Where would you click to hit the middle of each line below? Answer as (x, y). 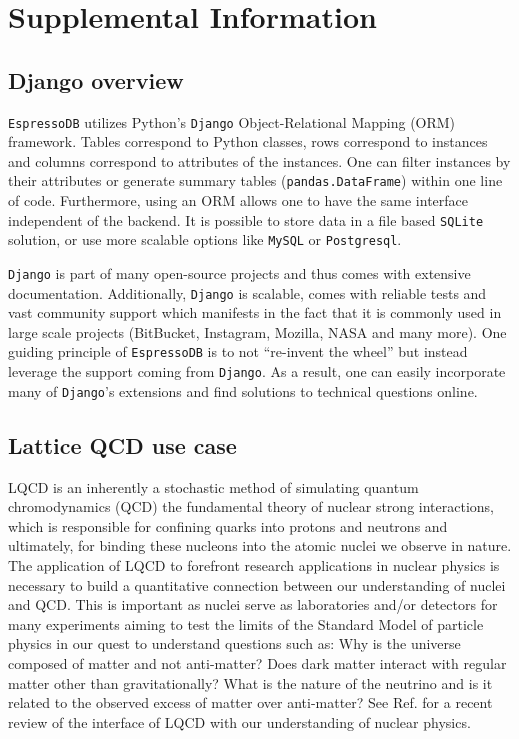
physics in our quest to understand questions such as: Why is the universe (234, 643)
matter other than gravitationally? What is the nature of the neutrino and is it (250, 682)
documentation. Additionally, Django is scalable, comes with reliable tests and (247, 292)
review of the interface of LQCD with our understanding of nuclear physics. (239, 721)
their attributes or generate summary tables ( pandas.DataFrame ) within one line (255, 180)
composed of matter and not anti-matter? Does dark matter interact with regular (257, 663)
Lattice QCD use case (122, 444)
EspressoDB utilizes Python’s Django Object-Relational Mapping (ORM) (232, 121)
